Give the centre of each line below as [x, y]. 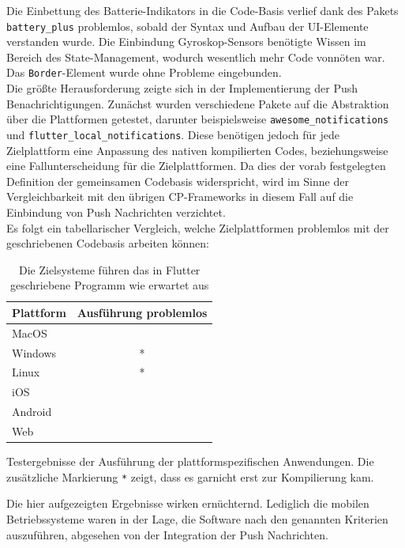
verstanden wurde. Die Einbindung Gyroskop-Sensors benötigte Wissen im [186, 42]
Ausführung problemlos [142, 312]
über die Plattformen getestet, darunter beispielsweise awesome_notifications [198, 119]
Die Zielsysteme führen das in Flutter [109, 269]
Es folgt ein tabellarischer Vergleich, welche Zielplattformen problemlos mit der [198, 227]
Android [32, 412]
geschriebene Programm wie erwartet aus [109, 285]
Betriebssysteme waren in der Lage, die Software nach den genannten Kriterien [197, 518]
